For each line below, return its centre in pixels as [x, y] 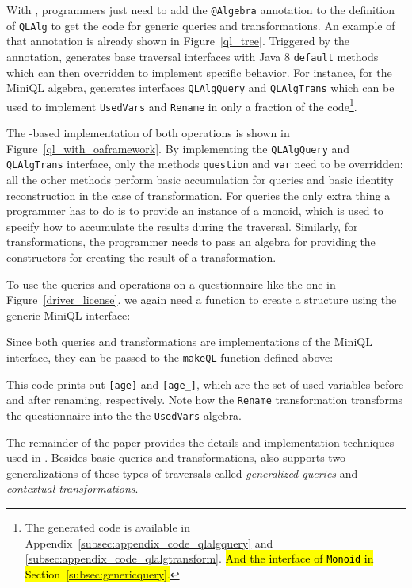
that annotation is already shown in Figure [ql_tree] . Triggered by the [178, 41]
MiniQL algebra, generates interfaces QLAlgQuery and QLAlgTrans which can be [200, 88]
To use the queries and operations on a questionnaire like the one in [171, 284]
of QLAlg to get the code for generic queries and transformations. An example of [201, 25]
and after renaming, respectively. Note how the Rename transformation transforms [205, 400]
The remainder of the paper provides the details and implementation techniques [200, 442]
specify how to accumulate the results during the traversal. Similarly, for [182, 226]
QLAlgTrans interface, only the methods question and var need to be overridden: [205, 164]
